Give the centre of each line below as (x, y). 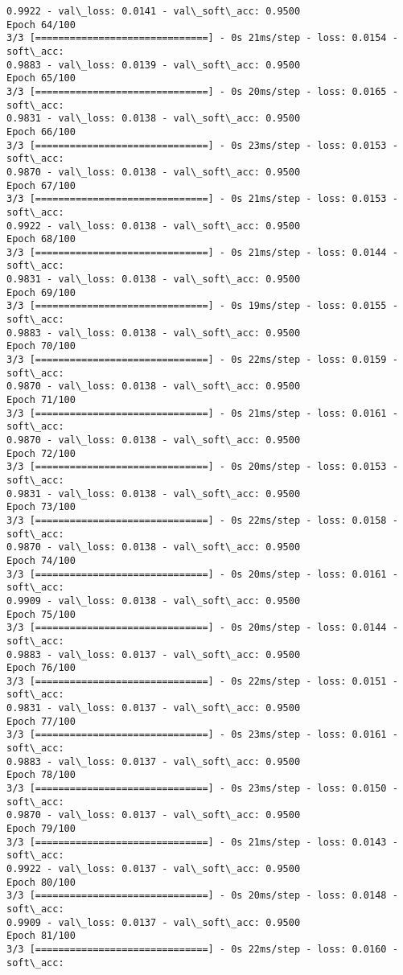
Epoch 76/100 (41, 668)
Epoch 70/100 (41, 346)
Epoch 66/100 (41, 132)
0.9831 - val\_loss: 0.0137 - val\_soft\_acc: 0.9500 (154, 708)
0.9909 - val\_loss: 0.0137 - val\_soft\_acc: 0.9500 (154, 922)
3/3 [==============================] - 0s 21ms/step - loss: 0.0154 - (202, 38)
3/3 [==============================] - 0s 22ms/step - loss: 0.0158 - (202, 520)
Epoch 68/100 (41, 239)
